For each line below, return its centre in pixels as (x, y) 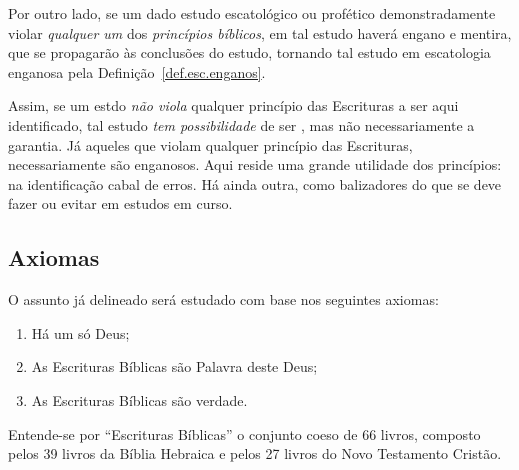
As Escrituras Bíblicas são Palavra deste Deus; (174, 366)
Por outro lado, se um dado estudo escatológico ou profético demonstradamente (252, 13)
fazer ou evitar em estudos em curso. (120, 203)
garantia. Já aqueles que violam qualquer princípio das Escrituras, (210, 144)
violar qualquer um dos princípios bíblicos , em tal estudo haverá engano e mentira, (260, 32)
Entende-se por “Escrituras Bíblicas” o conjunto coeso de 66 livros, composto (244, 433)
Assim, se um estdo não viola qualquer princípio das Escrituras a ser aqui (233, 105)
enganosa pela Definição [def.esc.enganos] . (137, 71)
